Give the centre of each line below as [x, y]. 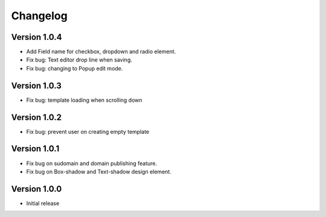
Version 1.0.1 [35, 149]
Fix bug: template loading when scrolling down [84, 100]
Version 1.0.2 [37, 117]
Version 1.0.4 [37, 37]
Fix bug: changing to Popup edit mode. [75, 68]
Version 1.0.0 [37, 189]
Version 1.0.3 [36, 85]
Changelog [39, 16]
